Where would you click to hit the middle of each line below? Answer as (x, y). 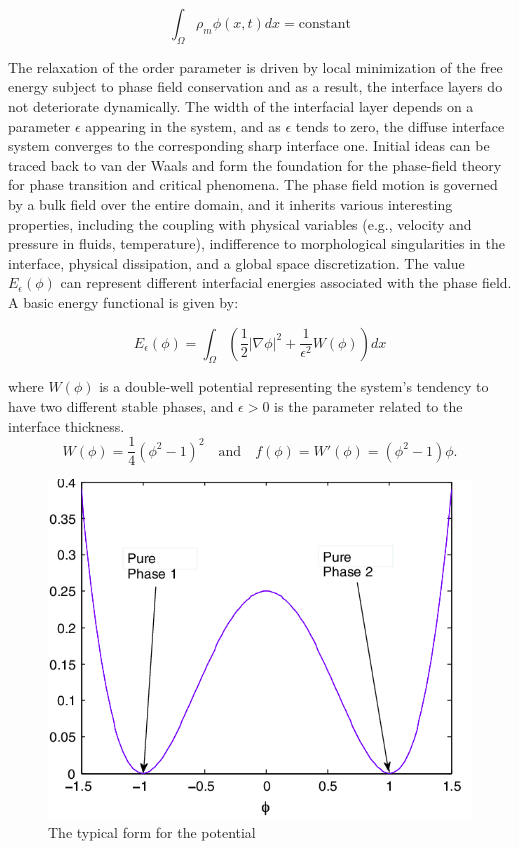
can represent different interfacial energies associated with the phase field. (286, 282)
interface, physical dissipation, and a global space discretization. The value (236, 262)
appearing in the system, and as (183, 125)
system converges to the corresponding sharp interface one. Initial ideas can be (249, 145)
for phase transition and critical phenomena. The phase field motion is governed (253, 184)
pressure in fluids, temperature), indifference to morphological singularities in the (256, 243)
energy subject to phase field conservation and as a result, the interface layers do (255, 86)
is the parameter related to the (368, 405)
